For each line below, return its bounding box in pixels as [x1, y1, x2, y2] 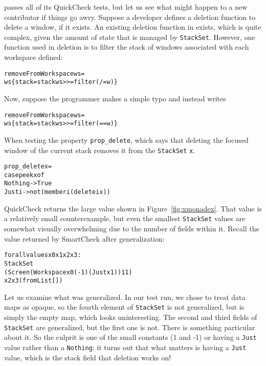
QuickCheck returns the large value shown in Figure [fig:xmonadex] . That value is [4, 203, 262, 213]
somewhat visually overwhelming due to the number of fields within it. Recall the [4, 223, 259, 234]
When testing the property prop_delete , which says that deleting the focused [4, 134, 249, 145]
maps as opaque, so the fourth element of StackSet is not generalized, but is [4, 302, 245, 312]
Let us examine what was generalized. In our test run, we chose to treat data [4, 291, 246, 302]
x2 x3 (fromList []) [4, 277, 63, 285]
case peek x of [4, 171, 45, 179]
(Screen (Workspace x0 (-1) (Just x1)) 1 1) [4, 268, 132, 276]
